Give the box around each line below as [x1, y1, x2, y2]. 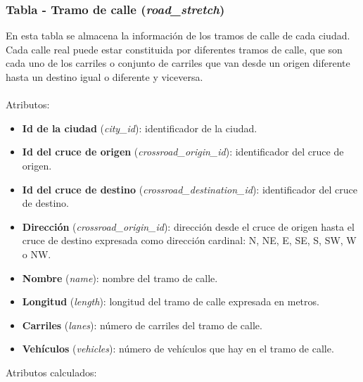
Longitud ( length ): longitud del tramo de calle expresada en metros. [22, 294, 319, 309]
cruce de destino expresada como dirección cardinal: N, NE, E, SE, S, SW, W [22, 233, 357, 248]
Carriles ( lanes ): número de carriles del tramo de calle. [22, 317, 262, 332]
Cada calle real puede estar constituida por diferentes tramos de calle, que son [6, 42, 343, 56]
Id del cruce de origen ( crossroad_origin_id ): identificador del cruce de [22, 144, 344, 159]
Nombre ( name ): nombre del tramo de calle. [22, 270, 218, 285]
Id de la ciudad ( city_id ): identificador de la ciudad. [22, 120, 257, 135]
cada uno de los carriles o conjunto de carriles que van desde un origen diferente [6, 56, 350, 70]
